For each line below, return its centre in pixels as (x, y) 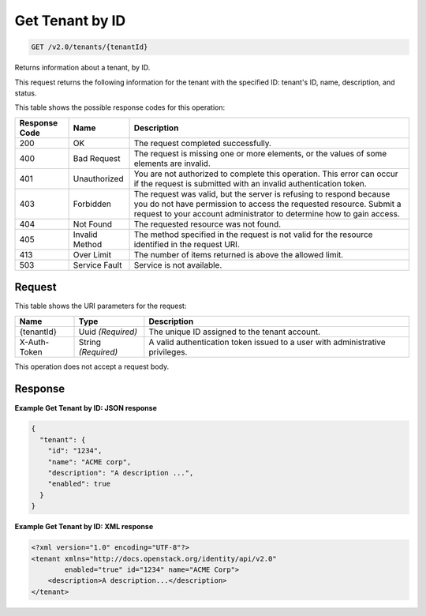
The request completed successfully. (203, 143)
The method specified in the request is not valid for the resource (253, 235)
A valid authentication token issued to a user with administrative (267, 342)
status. (26, 93)
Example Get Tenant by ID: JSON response (86, 408)
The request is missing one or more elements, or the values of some (260, 153)
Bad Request (97, 158)
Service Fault (97, 265)
